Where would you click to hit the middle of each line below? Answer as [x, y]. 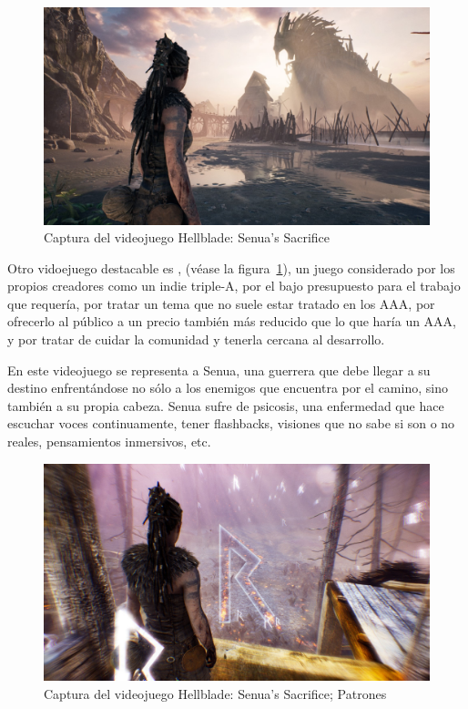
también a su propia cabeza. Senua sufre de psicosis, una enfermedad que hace [226, 405]
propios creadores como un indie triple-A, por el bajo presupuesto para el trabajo [234, 286]
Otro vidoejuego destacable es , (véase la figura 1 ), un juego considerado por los [231, 267]
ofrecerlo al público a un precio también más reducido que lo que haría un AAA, [232, 321]
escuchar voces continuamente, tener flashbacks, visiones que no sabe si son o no [231, 423]
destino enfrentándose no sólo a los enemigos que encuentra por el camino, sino [228, 388]
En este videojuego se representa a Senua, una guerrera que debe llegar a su [219, 370]
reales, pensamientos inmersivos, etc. [109, 442]
